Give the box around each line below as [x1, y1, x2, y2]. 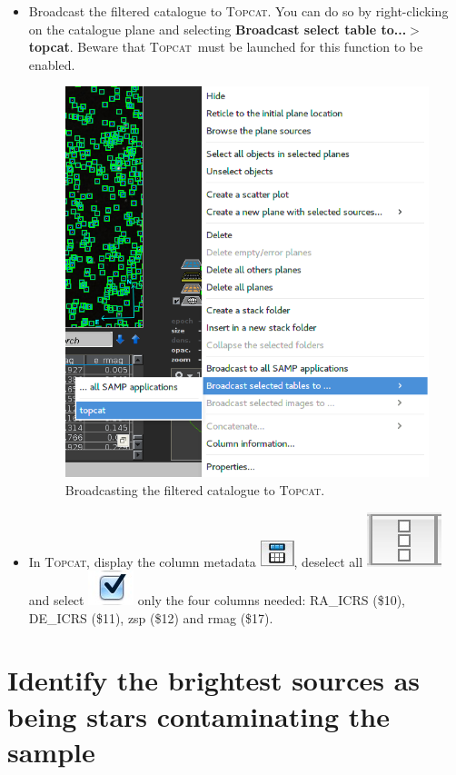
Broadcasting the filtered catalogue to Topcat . [64, 480, 325, 499]
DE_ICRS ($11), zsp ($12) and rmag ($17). [28, 608, 273, 627]
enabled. [28, 55, 75, 74]
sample [7, 732, 95, 770]
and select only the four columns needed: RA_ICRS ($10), [28, 591, 405, 610]
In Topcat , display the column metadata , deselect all [28, 551, 363, 571]
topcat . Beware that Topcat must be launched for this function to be [28, 37, 423, 56]
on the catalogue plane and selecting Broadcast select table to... [28, 19, 407, 38]
